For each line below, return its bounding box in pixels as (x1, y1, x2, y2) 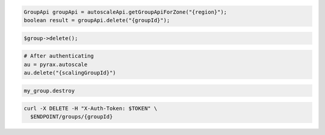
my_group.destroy (23, 87, 75, 94)
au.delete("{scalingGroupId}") (23, 69, 117, 76)
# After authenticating (23, 53, 94, 59)
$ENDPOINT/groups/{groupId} (30, 113, 113, 120)
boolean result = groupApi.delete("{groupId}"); (23, 17, 170, 23)
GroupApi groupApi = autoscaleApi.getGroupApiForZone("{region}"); (23, 8, 227, 15)
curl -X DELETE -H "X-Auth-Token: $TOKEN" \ (23, 105, 158, 112)
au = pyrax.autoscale (23, 61, 88, 68)
